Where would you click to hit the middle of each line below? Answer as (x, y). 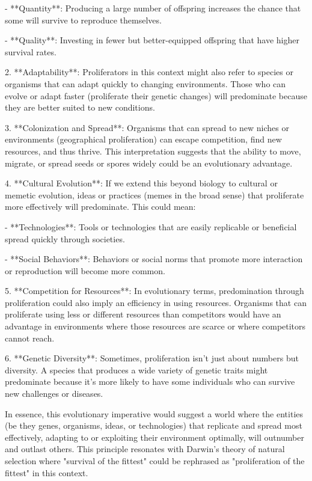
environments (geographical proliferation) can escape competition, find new (143, 139)
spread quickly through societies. (65, 238)
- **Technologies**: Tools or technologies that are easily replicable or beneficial (151, 226)
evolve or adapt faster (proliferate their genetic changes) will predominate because (156, 95)
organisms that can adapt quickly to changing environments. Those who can (145, 83)
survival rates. (31, 51)
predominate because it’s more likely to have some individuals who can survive (150, 381)
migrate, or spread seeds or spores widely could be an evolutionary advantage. (149, 163)
